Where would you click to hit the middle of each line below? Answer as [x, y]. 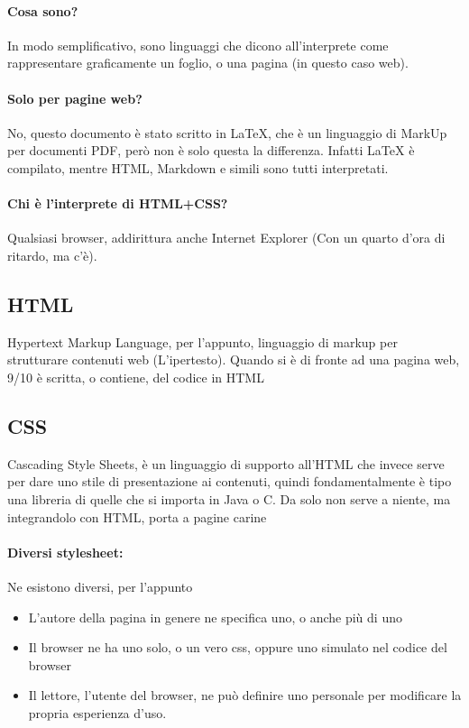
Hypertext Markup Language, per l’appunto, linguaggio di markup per [202, 341]
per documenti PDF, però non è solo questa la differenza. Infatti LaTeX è [211, 150]
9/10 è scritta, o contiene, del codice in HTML [136, 377]
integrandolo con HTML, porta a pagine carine [137, 516]
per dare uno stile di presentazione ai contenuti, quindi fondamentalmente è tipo [230, 481]
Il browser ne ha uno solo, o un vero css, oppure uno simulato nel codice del [238, 647]
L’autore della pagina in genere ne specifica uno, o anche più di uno [215, 617]
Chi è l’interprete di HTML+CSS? [118, 203]
